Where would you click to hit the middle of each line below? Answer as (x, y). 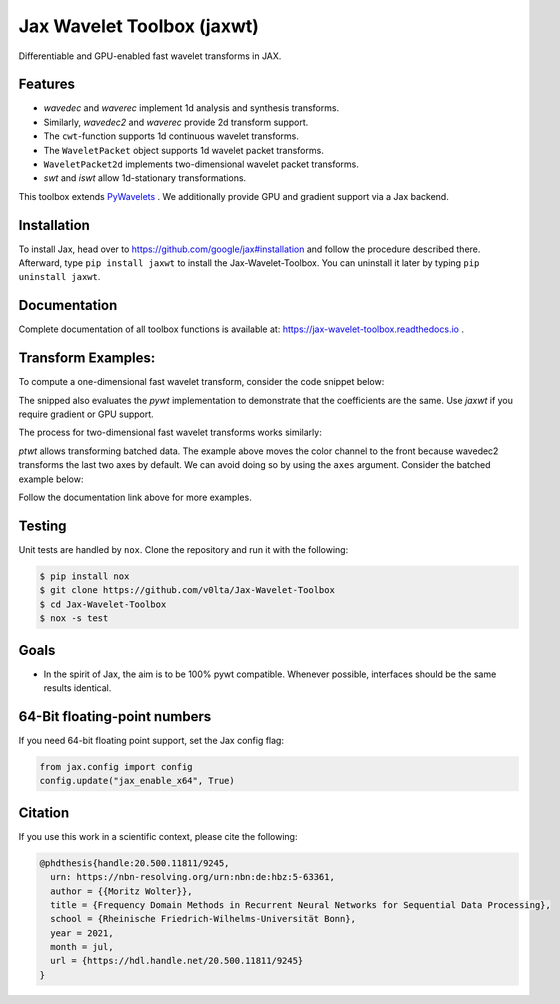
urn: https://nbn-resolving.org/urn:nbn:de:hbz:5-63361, (192, 877)
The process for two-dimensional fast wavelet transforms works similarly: (170, 432)
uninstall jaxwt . (59, 277)
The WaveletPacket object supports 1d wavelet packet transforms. (183, 150)
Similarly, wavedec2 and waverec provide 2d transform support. (176, 122)
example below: (51, 479)
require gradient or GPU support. (86, 414)
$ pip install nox (84, 576)
